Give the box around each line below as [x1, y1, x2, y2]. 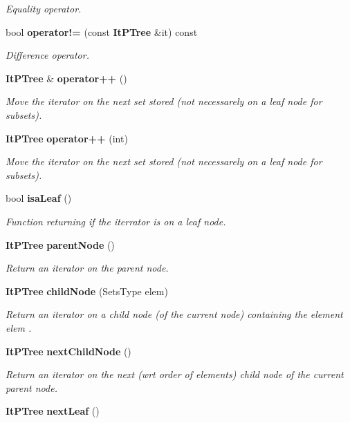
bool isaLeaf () [6, 191, 72, 205]
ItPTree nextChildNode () [6, 344, 131, 358]
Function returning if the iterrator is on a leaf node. [6, 214, 226, 228]
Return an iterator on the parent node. [6, 261, 169, 275]
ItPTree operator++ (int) [6, 131, 128, 145]
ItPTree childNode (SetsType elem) [6, 283, 168, 298]
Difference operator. [6, 48, 89, 62]
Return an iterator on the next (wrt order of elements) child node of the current [6, 367, 344, 382]
